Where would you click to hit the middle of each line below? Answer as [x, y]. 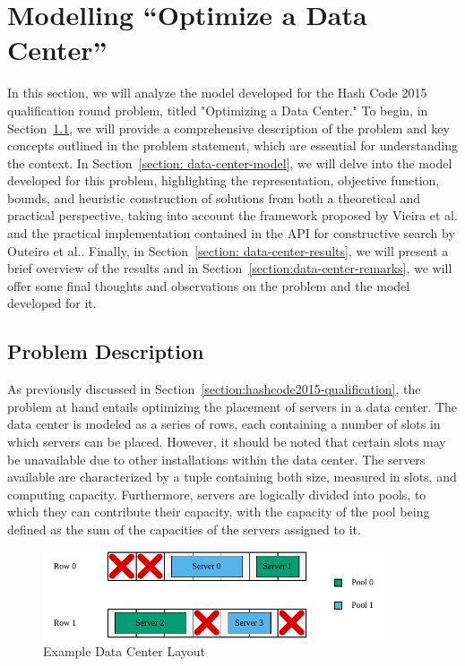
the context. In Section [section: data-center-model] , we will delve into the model [230, 162]
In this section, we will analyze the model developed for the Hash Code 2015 [217, 93]
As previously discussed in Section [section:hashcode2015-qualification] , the [214, 389]
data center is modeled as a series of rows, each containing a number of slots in [224, 424]
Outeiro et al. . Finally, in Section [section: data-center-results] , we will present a [228, 250]
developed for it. [52, 303]
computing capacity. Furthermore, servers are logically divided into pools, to [217, 494]
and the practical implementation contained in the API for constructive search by [231, 233]
